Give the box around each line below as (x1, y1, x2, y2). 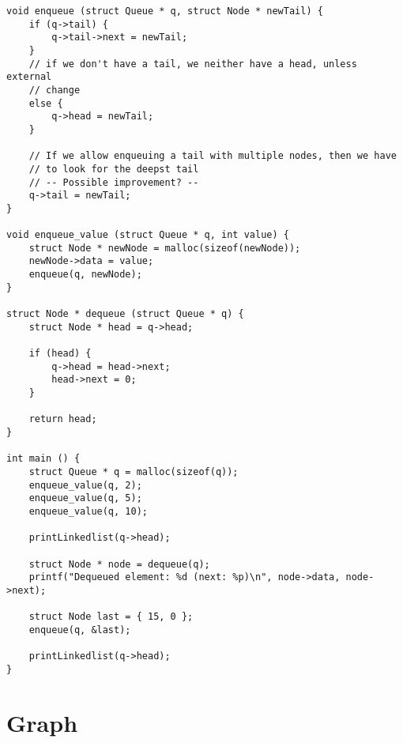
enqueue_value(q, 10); (28, 505, 148, 517)
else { (28, 97, 63, 109)
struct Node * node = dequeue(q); (28, 558, 210, 570)
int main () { (6, 453, 81, 465)
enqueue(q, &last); (28, 624, 131, 636)
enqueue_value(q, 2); (28, 479, 142, 491)
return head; (28, 413, 97, 425)
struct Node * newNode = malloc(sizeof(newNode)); (28, 242, 301, 254)
